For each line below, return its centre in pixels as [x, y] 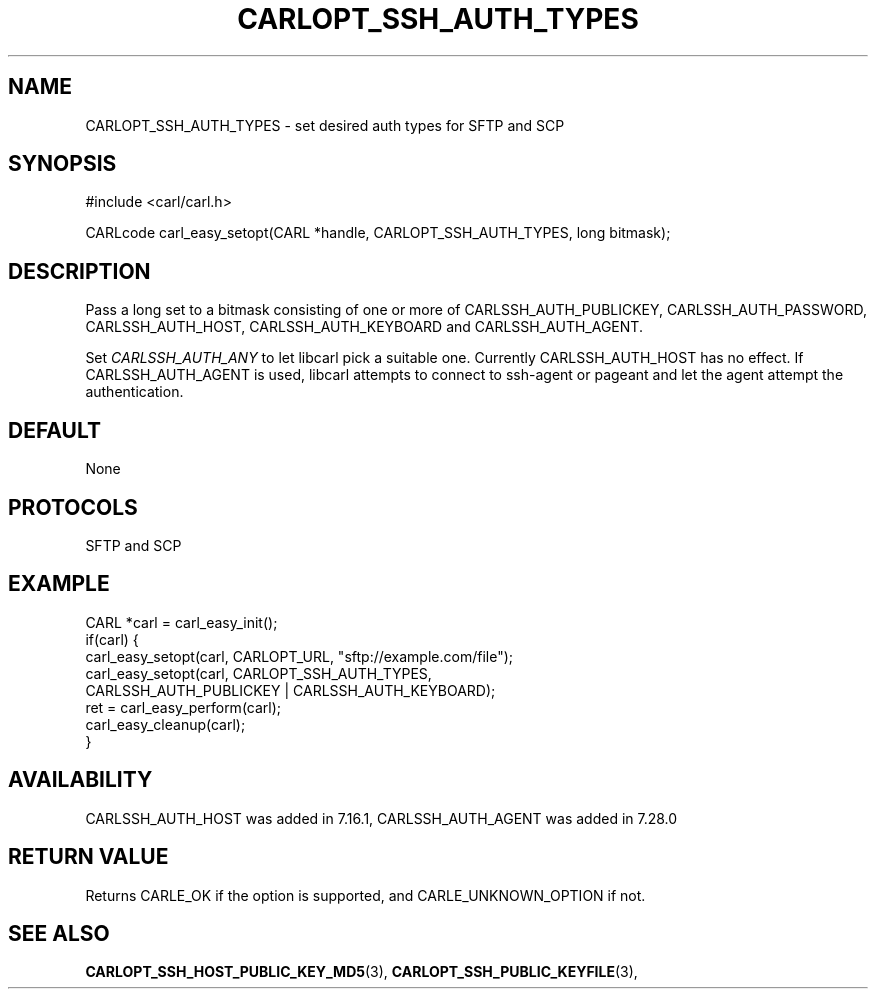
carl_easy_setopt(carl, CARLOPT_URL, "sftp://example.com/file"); [299, 656]
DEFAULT [54, 430]
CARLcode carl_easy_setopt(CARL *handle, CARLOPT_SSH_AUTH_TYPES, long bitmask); [378, 233]
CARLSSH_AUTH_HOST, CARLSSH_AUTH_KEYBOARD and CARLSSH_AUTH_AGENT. [364, 327]
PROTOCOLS [73, 507]
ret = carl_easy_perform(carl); [183, 707]
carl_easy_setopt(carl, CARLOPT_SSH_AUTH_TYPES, [258, 673]
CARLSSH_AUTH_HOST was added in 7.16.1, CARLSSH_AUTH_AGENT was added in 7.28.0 [381, 818]
